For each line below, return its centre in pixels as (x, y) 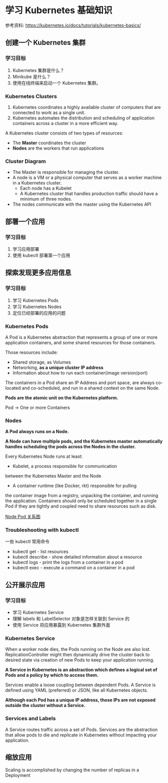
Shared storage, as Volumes (42, 362)
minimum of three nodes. (46, 199)
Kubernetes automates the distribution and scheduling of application (83, 118)
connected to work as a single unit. (49, 112)
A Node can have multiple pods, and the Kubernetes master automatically (84, 441)
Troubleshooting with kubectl (42, 530)
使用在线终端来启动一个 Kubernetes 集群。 (57, 83)
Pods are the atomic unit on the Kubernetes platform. (62, 398)
